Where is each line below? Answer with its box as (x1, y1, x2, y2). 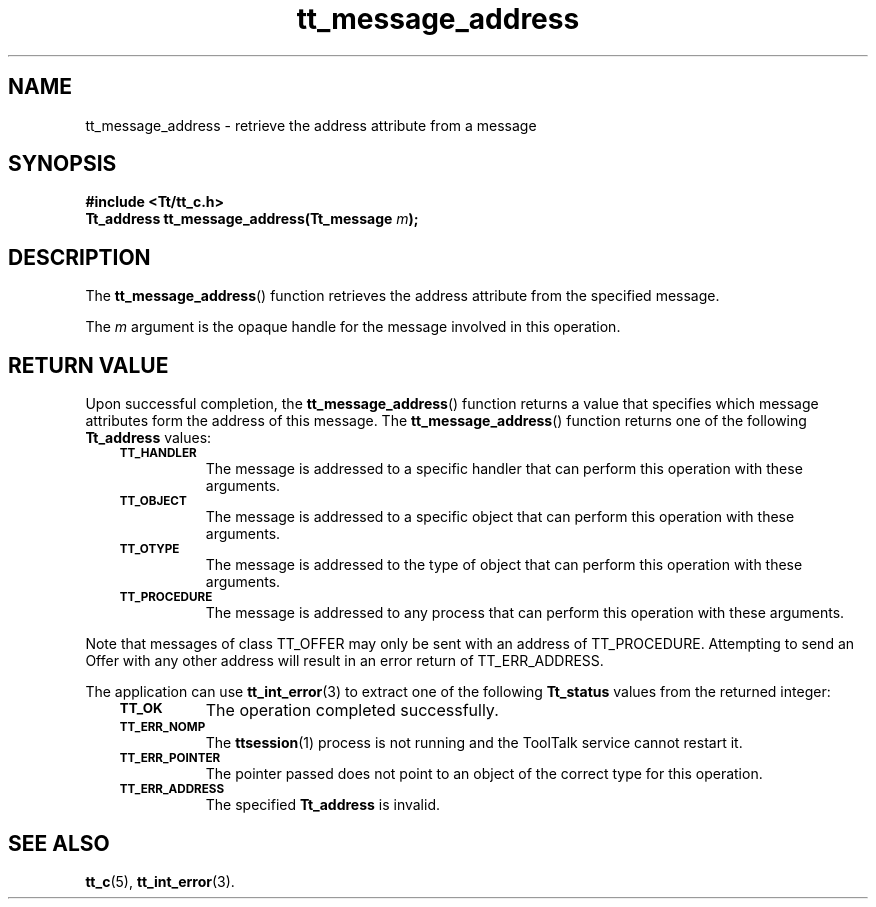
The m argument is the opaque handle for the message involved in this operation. (85, 318, 621, 336)
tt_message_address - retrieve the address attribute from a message (85, 116, 537, 134)
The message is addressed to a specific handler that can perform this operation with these (205, 460, 803, 478)
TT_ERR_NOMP (119, 720, 206, 735)
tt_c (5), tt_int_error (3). (85, 872, 235, 890)
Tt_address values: (85, 429, 212, 447)
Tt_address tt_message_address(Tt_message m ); (85, 210, 419, 228)
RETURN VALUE (8, 352, 169, 378)
